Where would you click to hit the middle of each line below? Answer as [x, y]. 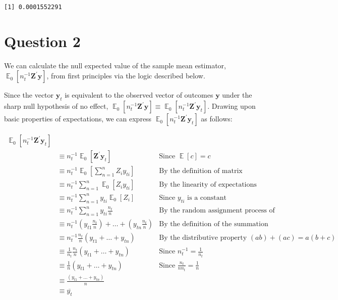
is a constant [207, 198]
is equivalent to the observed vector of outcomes [139, 95]
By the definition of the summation [214, 224]
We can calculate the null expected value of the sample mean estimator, [115, 65]
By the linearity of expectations [208, 185]
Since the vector [29, 95]
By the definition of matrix [201, 171]
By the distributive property [203, 238]
